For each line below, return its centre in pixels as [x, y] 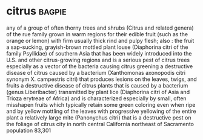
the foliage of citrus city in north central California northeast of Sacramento [100, 124]
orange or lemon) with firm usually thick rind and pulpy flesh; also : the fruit [100, 40]
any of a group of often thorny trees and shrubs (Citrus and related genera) [100, 28]
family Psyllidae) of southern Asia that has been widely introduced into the [99, 53]
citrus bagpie [36, 11]
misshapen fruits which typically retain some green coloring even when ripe [101, 104]
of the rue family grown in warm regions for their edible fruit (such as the [97, 34]
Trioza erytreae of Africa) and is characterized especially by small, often [96, 98]
